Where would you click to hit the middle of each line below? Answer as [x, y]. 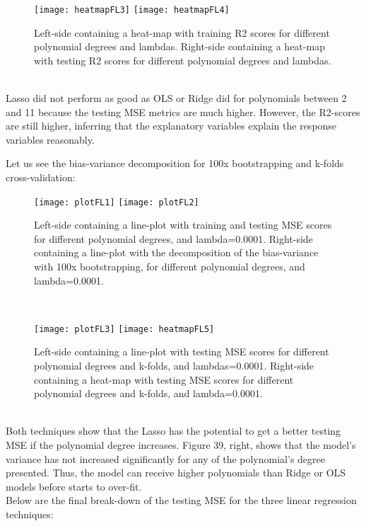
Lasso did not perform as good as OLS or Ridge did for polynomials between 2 [176, 98]
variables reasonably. [50, 139]
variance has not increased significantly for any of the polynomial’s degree [165, 458]
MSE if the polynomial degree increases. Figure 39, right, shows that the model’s [181, 445]
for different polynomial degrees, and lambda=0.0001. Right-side [173, 238]
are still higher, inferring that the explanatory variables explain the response [171, 126]
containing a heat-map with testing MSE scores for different [164, 379]
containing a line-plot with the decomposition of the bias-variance [176, 252]
